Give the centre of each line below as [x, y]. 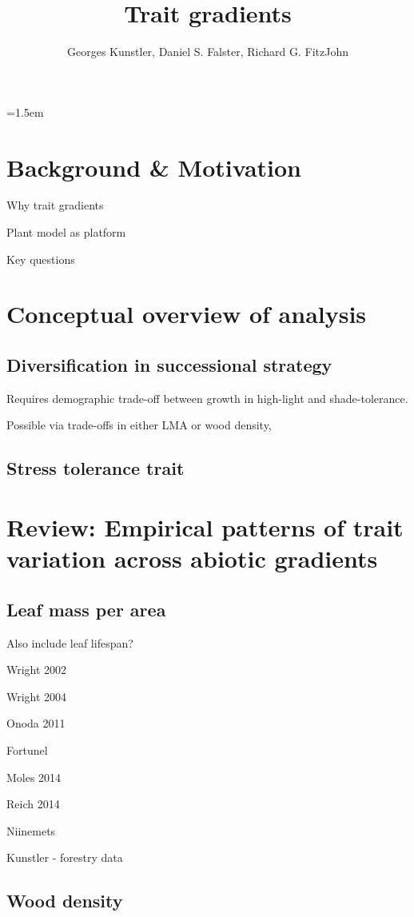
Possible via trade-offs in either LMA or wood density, [139, 425]
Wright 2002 [37, 670]
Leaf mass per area [86, 609]
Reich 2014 [33, 804]
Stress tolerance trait [96, 468]
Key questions [41, 259]
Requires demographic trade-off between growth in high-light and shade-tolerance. [207, 398]
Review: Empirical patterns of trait [205, 526]
